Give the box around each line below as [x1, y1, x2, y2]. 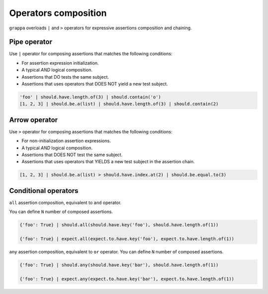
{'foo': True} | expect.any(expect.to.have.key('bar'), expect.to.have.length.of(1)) [19, 276, 234, 282]
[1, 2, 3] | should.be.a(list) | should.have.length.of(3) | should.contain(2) [19, 101, 219, 107]
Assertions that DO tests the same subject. [21, 74, 109, 80]
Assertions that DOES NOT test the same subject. [21, 152, 123, 158]
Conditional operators [9, 187, 79, 195]
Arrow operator [9, 115, 58, 124]
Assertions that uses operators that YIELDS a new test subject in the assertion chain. [21, 159, 195, 165]
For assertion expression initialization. [21, 60, 99, 66]
